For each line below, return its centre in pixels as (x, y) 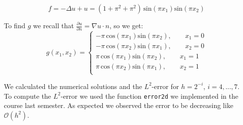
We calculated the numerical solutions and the (73, 86)
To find (15, 25)
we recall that (53, 25)
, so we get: (126, 25)
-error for (165, 86)
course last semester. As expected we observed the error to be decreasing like (119, 105)
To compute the (28, 96)
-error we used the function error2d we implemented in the (150, 96)
